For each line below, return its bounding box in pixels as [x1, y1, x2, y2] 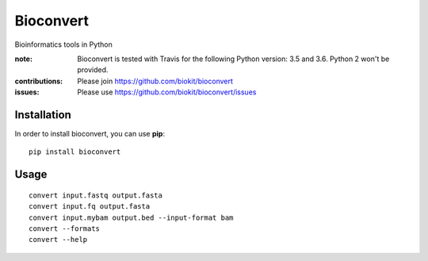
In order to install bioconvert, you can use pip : [14, 129, 166, 139]
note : [14, 54, 33, 63]
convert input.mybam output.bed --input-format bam [29, 213, 234, 222]
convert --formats [29, 224, 101, 233]
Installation [14, 108, 71, 121]
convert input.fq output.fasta [29, 202, 151, 211]
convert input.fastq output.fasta [29, 190, 162, 200]
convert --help [29, 235, 88, 244]
